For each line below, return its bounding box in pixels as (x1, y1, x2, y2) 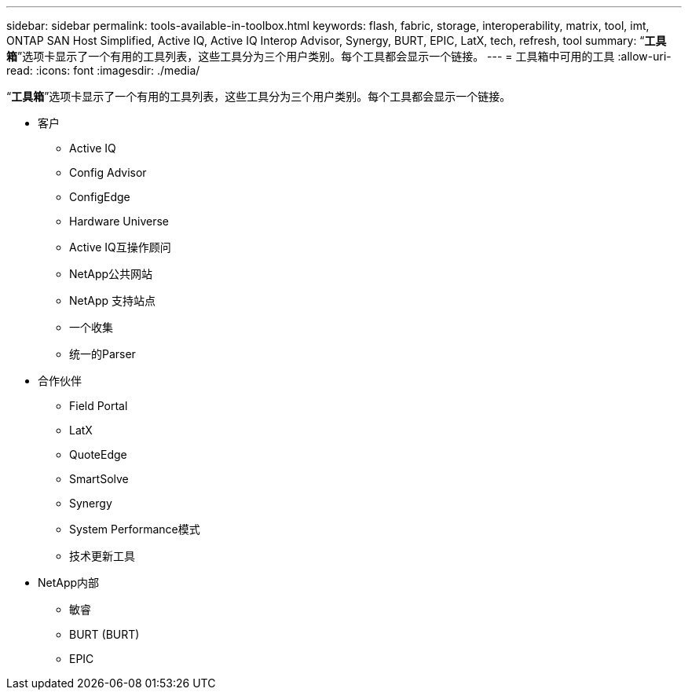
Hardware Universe (69, 214, 169, 228)
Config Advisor (69, 166, 147, 179)
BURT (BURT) (69, 628, 140, 641)
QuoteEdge (69, 448, 127, 461)
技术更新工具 (69, 549, 135, 562)
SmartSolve (69, 472, 129, 485)
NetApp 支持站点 (69, 294, 156, 307)
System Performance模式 (69, 522, 200, 536)
